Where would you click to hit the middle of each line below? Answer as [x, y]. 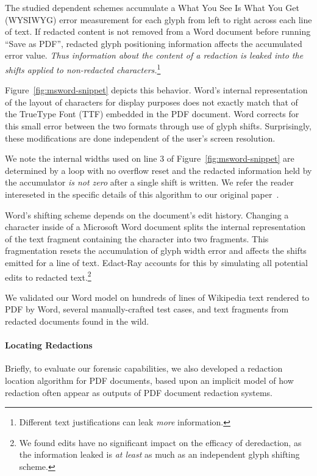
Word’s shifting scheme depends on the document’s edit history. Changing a [147, 215]
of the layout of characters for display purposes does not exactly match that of [151, 102]
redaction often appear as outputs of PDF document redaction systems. [139, 392]
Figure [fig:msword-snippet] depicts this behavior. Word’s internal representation [156, 90]
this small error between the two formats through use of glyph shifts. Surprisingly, [158, 126]
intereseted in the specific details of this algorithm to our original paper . [142, 194]
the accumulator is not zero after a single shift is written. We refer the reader [149, 182]
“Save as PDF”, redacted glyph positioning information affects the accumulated [154, 43]
